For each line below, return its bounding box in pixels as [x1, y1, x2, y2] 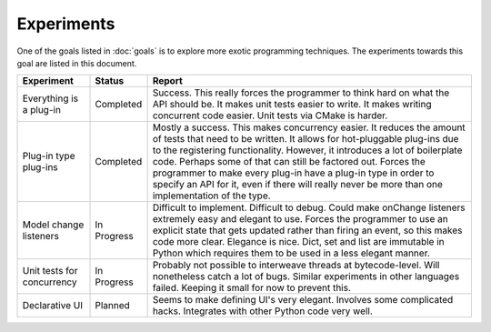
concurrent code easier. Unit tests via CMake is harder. [152, 109, 388, 122]
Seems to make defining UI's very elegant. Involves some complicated [152, 294, 454, 307]
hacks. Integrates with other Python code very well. [152, 305, 373, 317]
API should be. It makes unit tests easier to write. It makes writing [152, 98, 432, 111]
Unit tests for [22, 265, 78, 277]
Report [152, 75, 184, 87]
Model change [22, 218, 85, 231]
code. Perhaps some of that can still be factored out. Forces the [152, 156, 426, 168]
